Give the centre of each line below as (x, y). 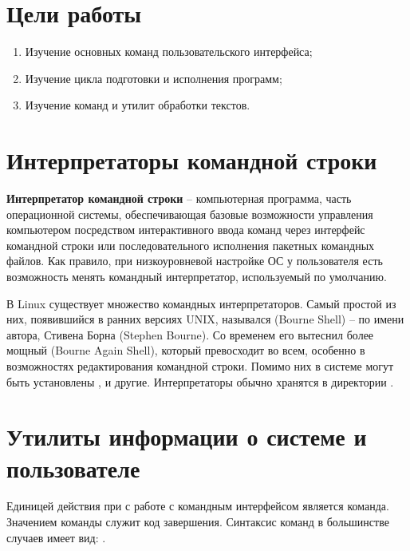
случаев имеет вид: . (56, 537)
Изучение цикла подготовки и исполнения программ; (154, 78)
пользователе (73, 468)
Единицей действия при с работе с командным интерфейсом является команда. (198, 506)
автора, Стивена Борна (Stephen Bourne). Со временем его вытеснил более (190, 334)
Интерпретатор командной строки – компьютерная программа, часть (179, 198)
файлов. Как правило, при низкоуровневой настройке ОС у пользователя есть (195, 261)
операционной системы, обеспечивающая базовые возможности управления (190, 214)
